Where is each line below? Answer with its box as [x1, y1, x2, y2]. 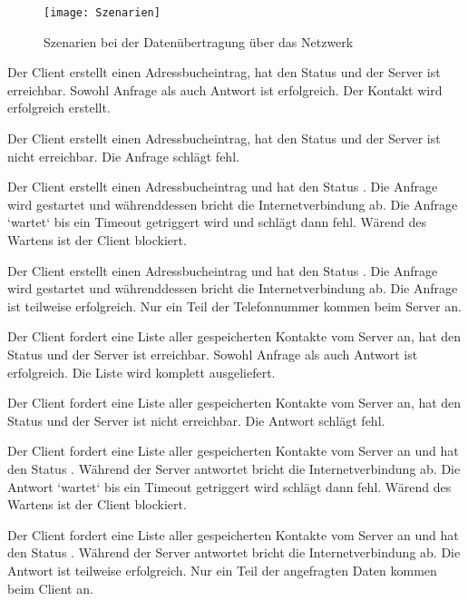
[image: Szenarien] [44, 6, 161, 19]
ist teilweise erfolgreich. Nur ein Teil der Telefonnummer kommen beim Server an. [7, 296, 462, 315]
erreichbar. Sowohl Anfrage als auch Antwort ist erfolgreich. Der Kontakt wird [7, 80, 443, 99]
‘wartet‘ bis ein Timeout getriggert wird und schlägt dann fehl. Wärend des [7, 212, 427, 232]
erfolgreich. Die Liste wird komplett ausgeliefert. [7, 362, 276, 381]
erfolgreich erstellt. [7, 98, 111, 117]
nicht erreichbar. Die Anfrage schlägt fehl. [7, 146, 239, 165]
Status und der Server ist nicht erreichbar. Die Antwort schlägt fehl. [7, 410, 385, 429]
